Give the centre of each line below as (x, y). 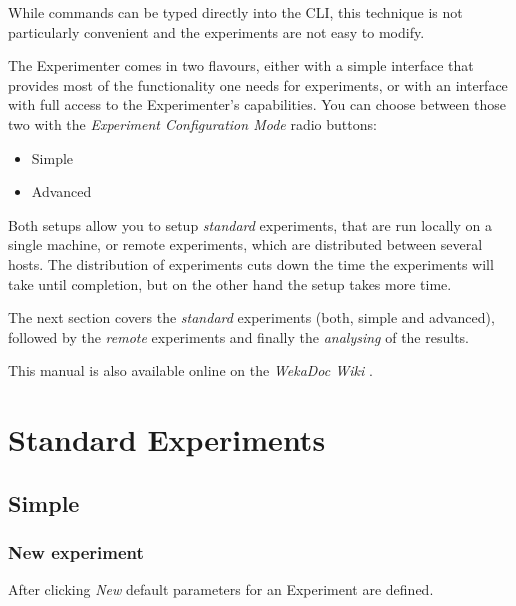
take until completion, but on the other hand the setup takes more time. (230, 283)
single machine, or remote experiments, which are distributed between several (245, 244)
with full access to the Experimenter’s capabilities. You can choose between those (257, 104)
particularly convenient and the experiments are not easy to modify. (216, 31)
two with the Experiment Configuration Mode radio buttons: (192, 123)
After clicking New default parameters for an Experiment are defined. (221, 589)
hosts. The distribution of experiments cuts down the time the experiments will (251, 263)
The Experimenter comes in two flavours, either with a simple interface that (241, 65)
